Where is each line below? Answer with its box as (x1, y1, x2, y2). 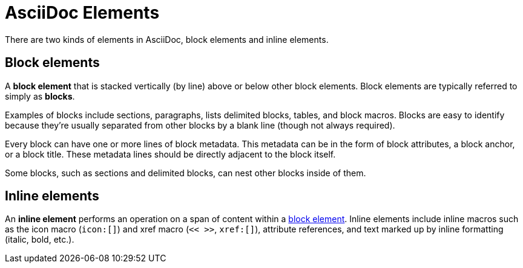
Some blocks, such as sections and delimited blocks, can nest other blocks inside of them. (5, 167, 366, 178)
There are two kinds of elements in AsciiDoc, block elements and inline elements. (5, 34, 329, 45)
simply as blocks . (5, 91, 75, 101)
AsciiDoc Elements (5, 2, 160, 23)
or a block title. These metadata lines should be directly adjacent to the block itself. (5, 148, 336, 159)
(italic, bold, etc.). (5, 234, 74, 245)
